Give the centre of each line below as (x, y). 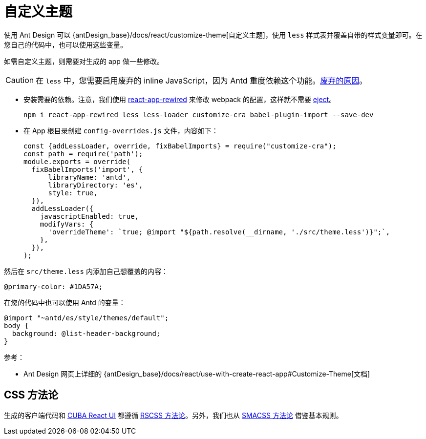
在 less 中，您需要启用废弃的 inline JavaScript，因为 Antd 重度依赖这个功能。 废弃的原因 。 (202, 80)
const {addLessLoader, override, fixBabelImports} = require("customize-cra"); (180, 146)
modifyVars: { (67, 224)
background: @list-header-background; (86, 333)
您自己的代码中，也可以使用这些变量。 (65, 44)
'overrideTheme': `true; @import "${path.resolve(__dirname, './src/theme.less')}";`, (219, 232)
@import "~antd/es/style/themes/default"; (86, 318)
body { (16, 325)
